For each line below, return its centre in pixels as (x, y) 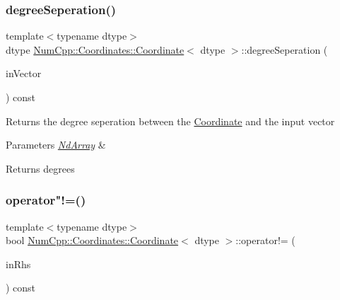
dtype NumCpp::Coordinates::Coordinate (95, 49)
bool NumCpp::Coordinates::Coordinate (92, 240)
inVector (24, 73)
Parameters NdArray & (56, 145)
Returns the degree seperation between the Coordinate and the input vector (170, 121)
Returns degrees (40, 168)
